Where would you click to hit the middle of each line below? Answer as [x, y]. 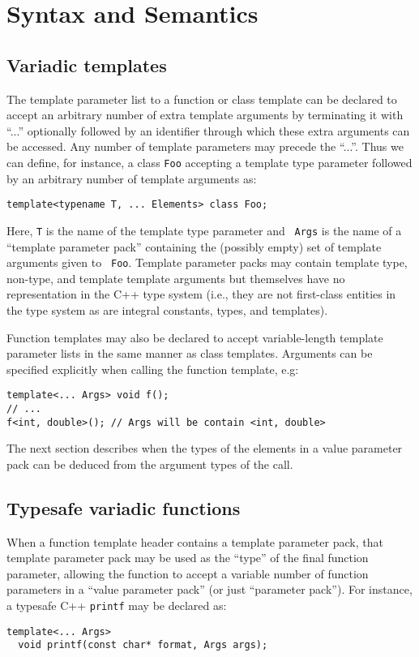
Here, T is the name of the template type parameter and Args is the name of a [204, 230]
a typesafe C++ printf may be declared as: [117, 605]
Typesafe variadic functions [124, 507]
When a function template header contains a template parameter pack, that [195, 541]
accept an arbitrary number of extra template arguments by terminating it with [205, 115]
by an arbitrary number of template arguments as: [132, 178]
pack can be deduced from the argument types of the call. [150, 464]
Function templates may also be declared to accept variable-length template [195, 337]
